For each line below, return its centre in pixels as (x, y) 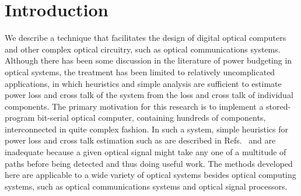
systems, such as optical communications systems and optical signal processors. (146, 186)
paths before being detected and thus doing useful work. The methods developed (149, 163)
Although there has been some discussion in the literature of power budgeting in (148, 60)
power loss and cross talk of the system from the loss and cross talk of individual (149, 95)
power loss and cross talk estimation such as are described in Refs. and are (140, 140)
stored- (279, 106)
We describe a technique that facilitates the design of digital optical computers (146, 38)
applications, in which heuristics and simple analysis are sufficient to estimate (143, 83)
